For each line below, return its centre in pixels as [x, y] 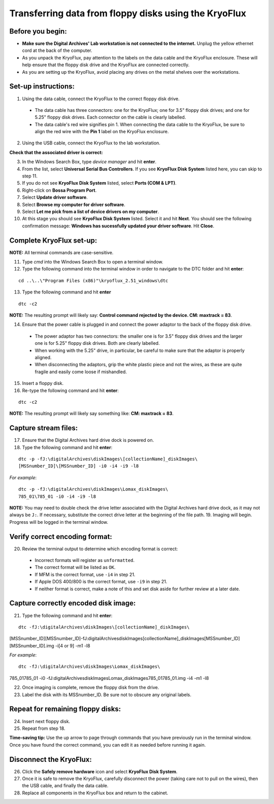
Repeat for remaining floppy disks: [65, 709]
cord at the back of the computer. [57, 50]
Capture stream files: [44, 428]
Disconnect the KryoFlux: [51, 760]
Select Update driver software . [55, 197]
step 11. [30, 176]
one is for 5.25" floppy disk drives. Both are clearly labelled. [97, 343]
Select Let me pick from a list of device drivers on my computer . [91, 212]
